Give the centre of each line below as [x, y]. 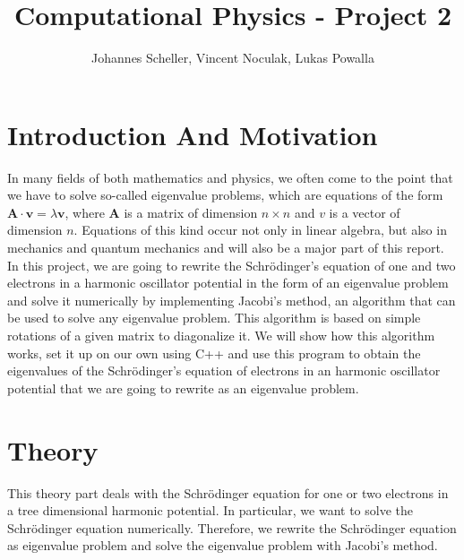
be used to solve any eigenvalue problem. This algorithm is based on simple [214, 318]
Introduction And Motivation [193, 134]
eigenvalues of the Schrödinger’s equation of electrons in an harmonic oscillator [224, 370]
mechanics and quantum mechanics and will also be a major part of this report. [226, 248]
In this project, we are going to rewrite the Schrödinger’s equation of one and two [232, 265]
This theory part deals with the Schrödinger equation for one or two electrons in [228, 492]
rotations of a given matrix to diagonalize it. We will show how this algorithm [221, 335]
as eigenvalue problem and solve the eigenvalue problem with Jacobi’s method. [223, 545]
